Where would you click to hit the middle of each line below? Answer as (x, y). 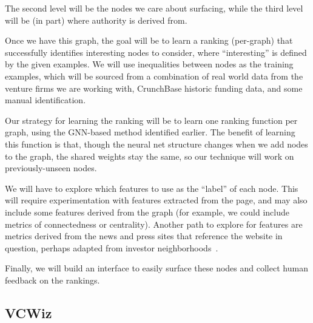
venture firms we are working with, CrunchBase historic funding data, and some (154, 88)
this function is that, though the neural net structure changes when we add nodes (156, 144)
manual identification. (45, 100)
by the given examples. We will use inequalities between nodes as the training (149, 64)
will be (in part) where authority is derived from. (96, 20)
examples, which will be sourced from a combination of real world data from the (154, 76)
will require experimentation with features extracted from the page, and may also (156, 200)
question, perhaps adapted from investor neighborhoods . (112, 247)
